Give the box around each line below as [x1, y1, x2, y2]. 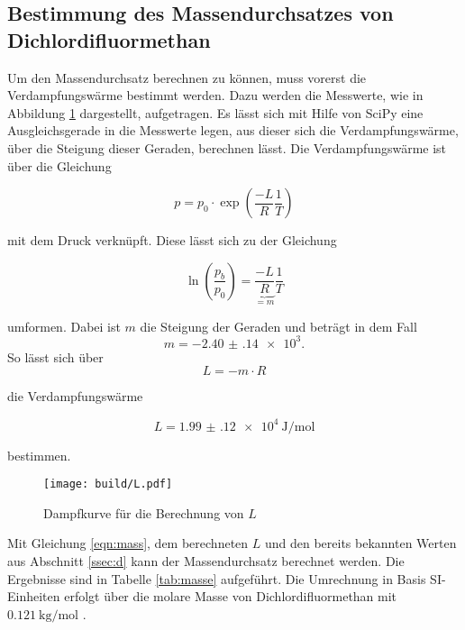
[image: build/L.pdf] [43, 478, 173, 491]
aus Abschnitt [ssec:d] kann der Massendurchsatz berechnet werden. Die [7, 552, 405, 570]
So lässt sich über [7, 347, 104, 366]
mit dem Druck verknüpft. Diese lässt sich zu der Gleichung [7, 231, 337, 250]
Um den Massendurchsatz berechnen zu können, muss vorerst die [7, 68, 367, 87]
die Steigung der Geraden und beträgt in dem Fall [140, 316, 417, 335]
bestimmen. [7, 445, 71, 464]
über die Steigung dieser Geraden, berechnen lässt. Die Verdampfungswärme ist [7, 138, 447, 157]
